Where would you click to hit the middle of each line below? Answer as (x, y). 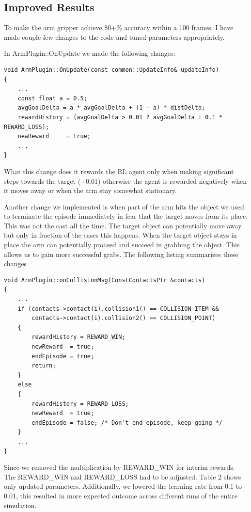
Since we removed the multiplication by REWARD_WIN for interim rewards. (119, 467)
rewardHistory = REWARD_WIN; (78, 337)
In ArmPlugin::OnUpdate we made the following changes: (90, 53)
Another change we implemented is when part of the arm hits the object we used (124, 206)
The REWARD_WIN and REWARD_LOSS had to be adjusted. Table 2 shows (123, 476)
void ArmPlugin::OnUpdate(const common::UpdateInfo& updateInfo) (111, 70)
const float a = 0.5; (52, 98)
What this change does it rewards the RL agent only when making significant (119, 171)
